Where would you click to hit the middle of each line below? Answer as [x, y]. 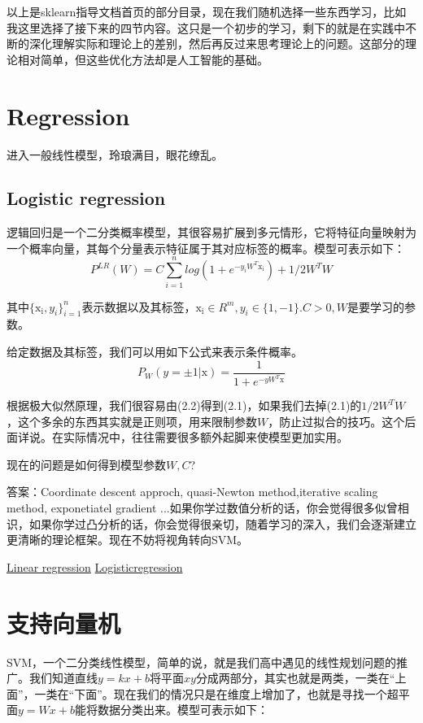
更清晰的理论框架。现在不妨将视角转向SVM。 [128, 540]
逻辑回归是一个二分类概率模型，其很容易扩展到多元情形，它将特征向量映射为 [211, 232]
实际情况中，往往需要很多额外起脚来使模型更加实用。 [205, 437]
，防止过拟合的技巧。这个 [336, 421]
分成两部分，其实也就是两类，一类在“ [295, 678]
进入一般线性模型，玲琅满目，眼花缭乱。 [115, 154]
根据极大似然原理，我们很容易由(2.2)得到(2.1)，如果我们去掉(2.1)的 [184, 405]
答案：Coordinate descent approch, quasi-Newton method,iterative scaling [192, 492]
